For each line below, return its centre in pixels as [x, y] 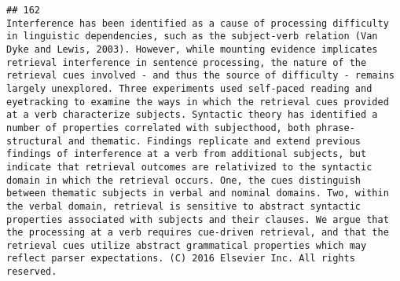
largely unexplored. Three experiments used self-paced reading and [189, 88]
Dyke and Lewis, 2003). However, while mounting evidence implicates [192, 49]
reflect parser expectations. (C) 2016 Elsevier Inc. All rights [181, 259]
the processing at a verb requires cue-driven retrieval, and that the [198, 233]
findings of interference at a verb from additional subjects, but [187, 154]
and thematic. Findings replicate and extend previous [215, 141]
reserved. [32, 272]
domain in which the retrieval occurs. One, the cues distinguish [184, 180]
